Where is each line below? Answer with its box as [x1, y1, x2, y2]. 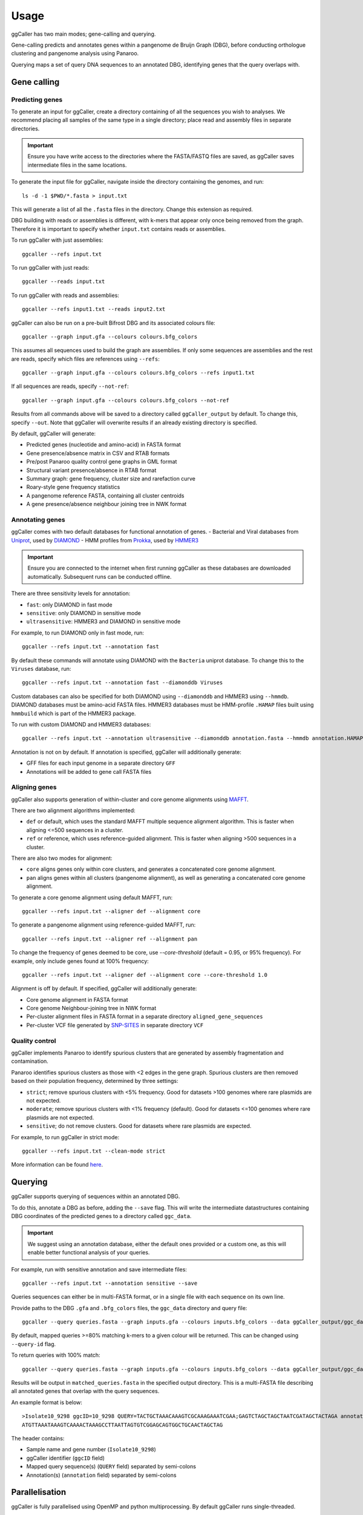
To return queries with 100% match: [11, 1351, 100, 1359]
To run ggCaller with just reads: [11, 264, 90, 271]
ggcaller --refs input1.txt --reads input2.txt [22, 306, 166, 313]
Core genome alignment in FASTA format [26, 996, 128, 1003]
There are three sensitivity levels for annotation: [11, 590, 131, 597]
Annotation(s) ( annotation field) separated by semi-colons [26, 1471, 177, 1479]
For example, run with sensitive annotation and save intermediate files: [11, 1265, 188, 1273]
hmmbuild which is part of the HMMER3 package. [11, 710, 136, 717]
